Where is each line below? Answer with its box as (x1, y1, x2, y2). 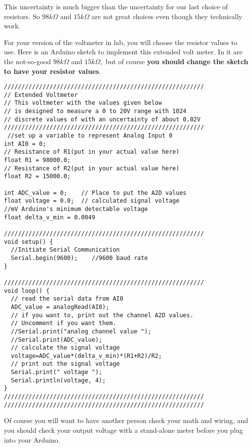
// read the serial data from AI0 (11, 295, 124, 303)
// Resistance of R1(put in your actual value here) (4, 148, 179, 156)
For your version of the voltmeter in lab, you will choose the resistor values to (4, 37, 238, 47)
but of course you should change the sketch (105, 56, 249, 66)
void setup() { (4, 238, 53, 245)
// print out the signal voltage (11, 360, 120, 368)
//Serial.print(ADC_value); (11, 336, 102, 343)
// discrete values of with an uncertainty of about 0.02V (4, 116, 201, 123)
